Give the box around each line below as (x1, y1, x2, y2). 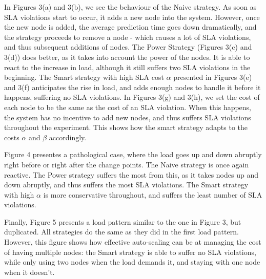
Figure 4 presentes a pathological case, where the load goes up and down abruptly (4, 149, 262, 160)
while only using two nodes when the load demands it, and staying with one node (4, 256, 260, 267)
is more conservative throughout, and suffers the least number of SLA (43, 189, 262, 200)
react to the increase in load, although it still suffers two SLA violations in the (4, 61, 251, 72)
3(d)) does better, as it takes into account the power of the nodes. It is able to (4, 51, 250, 62)
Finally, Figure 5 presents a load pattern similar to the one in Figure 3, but (4, 216, 241, 227)
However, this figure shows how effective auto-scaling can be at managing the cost (4, 237, 261, 247)
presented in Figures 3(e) (173, 72, 252, 82)
